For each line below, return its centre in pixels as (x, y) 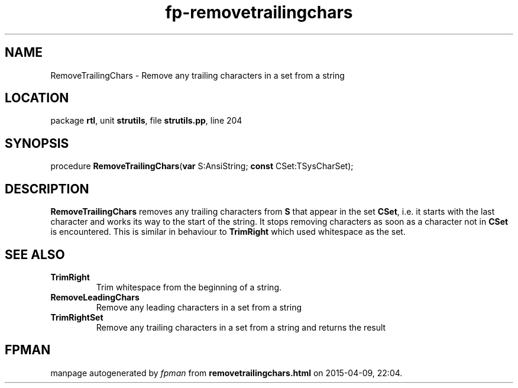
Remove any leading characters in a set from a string (199, 307)
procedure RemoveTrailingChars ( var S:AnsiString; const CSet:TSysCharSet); (202, 166)
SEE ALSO (35, 254)
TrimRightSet (77, 317)
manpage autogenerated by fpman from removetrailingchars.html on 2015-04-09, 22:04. (226, 373)
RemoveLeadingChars (95, 297)
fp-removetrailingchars (259, 12)
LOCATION (37, 98)
